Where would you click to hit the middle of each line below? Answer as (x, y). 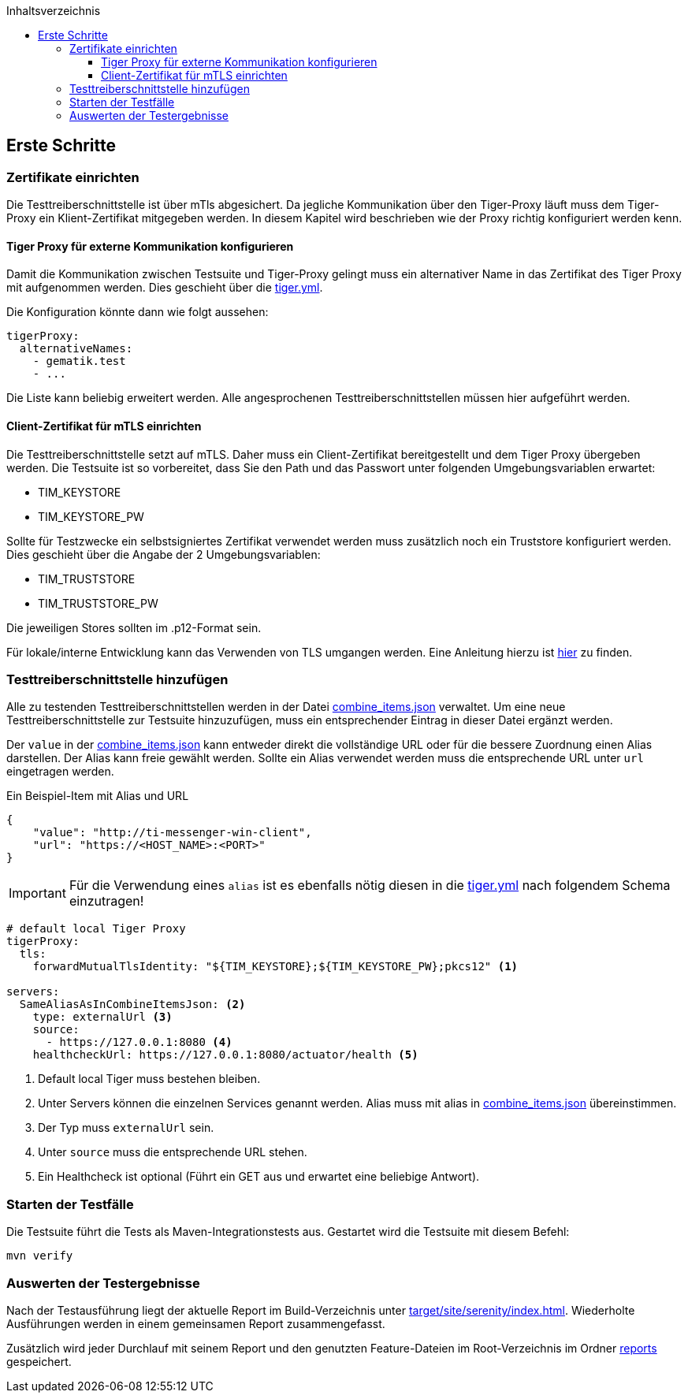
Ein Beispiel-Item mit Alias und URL (98, 796)
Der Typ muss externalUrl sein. (126, 1128)
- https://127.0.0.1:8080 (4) (139, 1042)
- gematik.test (79, 361)
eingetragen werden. (60, 772)
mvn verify (40, 1256)
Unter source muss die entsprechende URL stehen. (173, 1152)
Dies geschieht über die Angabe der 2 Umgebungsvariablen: (164, 554)
